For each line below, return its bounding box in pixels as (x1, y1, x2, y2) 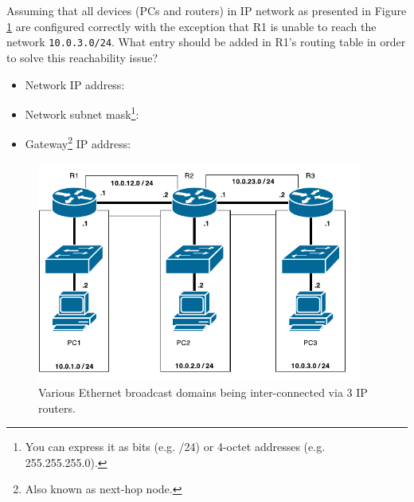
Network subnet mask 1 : (25, 104, 139, 122)
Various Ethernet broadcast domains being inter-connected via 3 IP (38, 383, 368, 400)
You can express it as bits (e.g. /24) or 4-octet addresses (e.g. (25, 438, 326, 455)
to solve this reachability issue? (6, 49, 158, 66)
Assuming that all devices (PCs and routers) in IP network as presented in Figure (6, 2, 407, 19)
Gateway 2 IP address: (25, 133, 131, 152)
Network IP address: (25, 76, 125, 92)
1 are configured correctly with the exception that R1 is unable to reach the (6, 18, 377, 34)
